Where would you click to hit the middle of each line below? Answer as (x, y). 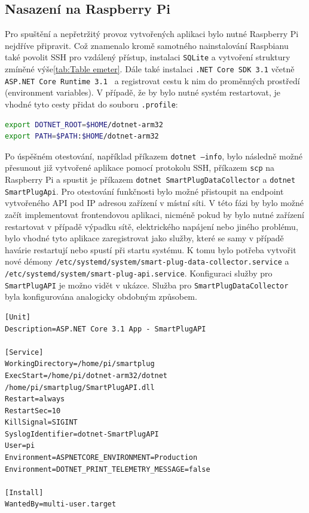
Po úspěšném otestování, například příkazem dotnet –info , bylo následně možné (154, 156)
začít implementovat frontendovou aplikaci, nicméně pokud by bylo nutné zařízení (154, 215)
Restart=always (35, 399)
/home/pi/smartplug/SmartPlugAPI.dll (80, 387)
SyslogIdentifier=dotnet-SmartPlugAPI (82, 434)
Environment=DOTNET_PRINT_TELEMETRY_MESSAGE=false (108, 469)
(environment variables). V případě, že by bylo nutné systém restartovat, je (143, 92)
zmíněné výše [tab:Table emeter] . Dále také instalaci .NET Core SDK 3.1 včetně (150, 69)
